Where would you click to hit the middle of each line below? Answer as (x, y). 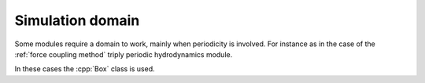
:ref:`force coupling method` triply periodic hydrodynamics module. (124, 54)
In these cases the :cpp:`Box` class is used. (85, 69)
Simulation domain (77, 20)
